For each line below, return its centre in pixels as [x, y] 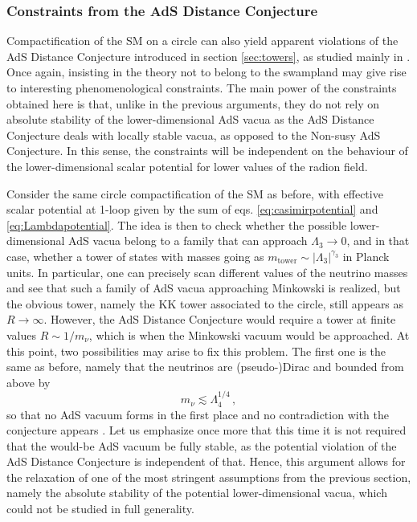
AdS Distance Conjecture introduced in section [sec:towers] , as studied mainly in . [208, 56]
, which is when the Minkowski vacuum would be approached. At [249, 334]
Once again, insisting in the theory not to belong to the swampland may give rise [206, 72]
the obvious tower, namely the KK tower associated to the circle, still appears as [205, 303]
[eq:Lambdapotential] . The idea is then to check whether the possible [177, 224]
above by [29, 382]
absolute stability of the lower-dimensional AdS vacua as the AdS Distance [190, 119]
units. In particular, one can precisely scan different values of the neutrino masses [207, 272]
